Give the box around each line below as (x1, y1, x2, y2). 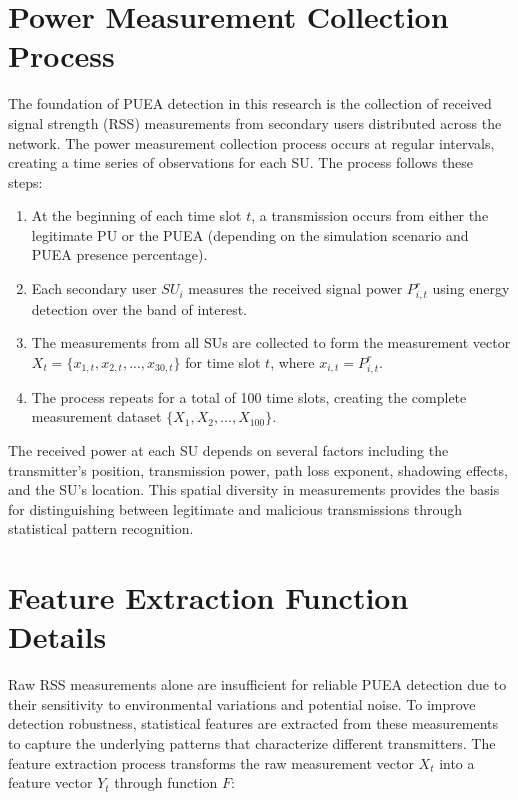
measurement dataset (31, 406, 162, 427)
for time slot (185, 351, 261, 372)
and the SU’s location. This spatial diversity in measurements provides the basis (8, 479, 500, 500)
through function (114, 772, 218, 793)
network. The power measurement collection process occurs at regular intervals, (8, 132, 495, 153)
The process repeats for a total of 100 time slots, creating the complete (31, 386, 467, 407)
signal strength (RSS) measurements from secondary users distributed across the (8, 112, 502, 133)
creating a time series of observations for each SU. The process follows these (8, 152, 474, 173)
